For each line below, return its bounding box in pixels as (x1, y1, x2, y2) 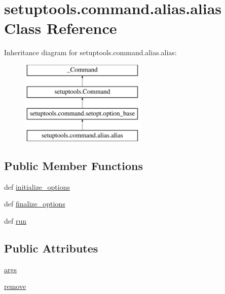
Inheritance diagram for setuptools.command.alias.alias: (4, 47, 177, 58)
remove (4, 281, 26, 291)
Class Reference (4, 18, 117, 38)
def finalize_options (4, 198, 65, 209)
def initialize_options (4, 181, 70, 192)
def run (4, 216, 27, 226)
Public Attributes (4, 240, 98, 256)
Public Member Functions (4, 158, 143, 174)
